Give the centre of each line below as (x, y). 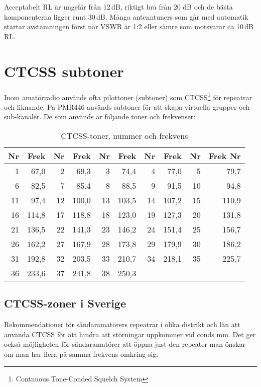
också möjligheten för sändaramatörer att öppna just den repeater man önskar (125, 344)
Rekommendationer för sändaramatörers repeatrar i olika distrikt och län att (122, 324)
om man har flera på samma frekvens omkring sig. (81, 354)
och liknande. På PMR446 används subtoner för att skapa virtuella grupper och (127, 106)
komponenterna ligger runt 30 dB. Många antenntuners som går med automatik (126, 16)
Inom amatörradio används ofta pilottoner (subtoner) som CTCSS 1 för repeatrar (128, 96)
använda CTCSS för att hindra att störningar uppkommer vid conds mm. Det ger (130, 334)
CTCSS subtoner (64, 71)
